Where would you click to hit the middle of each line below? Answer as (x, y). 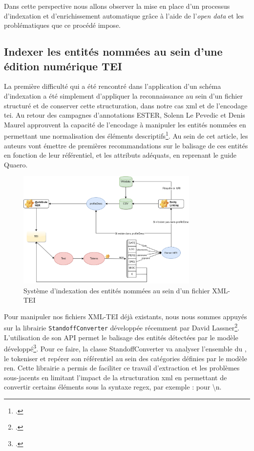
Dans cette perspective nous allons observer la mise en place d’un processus (117, 6)
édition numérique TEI (63, 66)
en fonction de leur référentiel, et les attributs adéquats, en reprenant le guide (120, 155)
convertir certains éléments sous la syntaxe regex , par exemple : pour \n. (113, 387)
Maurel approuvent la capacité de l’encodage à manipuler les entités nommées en (125, 124)
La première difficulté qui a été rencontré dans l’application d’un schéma (113, 86)
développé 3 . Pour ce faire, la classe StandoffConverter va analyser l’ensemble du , (125, 348)
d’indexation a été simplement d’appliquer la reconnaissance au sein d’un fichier (123, 95)
